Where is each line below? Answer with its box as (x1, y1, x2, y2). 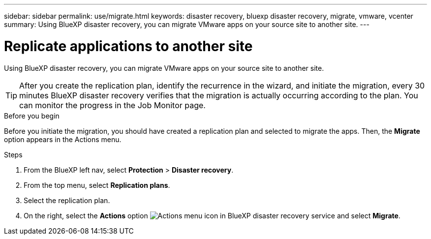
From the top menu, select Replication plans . (24, 180, 170, 189)
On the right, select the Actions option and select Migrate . (24, 211, 400, 220)
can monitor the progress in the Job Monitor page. (19, 100, 206, 110)
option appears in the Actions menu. (4, 135, 122, 144)
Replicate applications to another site (4, 37, 253, 55)
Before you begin (4, 111, 60, 120)
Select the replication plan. (24, 196, 110, 205)
